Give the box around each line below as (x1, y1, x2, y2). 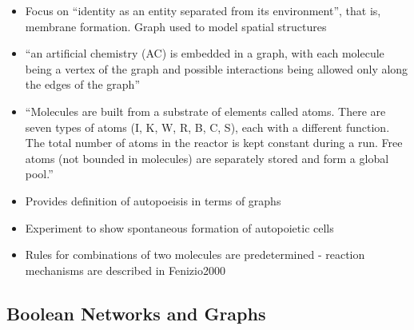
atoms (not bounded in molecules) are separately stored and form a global (25, 149, 389, 166)
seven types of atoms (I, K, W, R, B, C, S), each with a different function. (25, 118, 390, 135)
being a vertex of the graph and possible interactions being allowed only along (25, 60, 408, 77)
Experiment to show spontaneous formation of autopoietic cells (25, 219, 334, 236)
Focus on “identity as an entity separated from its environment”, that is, (25, 2, 381, 18)
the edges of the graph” (25, 76, 141, 93)
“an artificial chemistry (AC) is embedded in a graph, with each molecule (25, 45, 384, 62)
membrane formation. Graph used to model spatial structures (25, 18, 327, 34)
